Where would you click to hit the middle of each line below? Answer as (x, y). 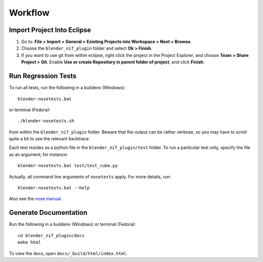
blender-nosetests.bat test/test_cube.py (68, 166)
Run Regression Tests (43, 76)
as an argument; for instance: (38, 154)
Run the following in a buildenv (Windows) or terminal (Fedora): (73, 225)
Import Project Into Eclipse (50, 30)
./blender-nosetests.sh (46, 121)
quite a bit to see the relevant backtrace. (49, 139)
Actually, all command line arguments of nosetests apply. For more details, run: (90, 177)
